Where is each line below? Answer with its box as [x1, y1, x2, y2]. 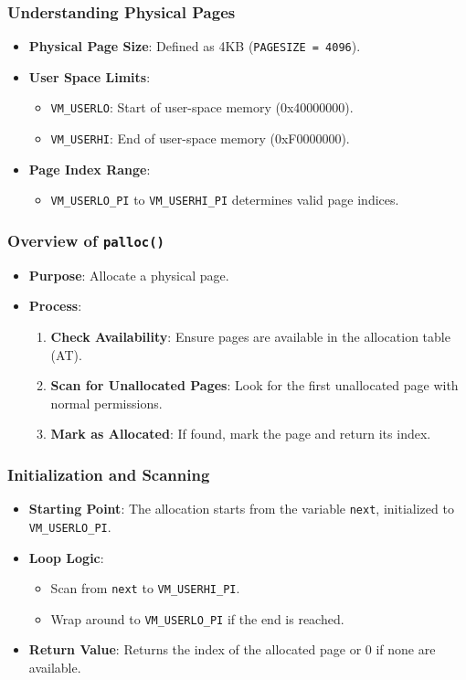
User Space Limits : [28, 67, 151, 86]
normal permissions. [50, 393, 163, 412]
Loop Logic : [28, 547, 104, 567]
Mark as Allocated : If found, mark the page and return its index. [50, 424, 431, 443]
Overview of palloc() [7, 228, 164, 251]
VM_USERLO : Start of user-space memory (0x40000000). [50, 98, 354, 117]
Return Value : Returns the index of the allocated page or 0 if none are [28, 640, 436, 659]
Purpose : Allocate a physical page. [28, 265, 229, 284]
